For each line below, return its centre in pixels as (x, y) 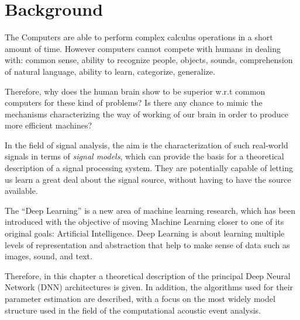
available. (21, 191)
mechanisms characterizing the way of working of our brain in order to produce (147, 114)
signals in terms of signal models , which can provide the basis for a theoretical (144, 156)
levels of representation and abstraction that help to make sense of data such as (147, 244)
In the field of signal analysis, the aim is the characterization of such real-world (146, 145)
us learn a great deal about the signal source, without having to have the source (148, 179)
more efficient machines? (49, 125)
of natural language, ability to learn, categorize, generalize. (110, 71)
